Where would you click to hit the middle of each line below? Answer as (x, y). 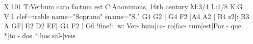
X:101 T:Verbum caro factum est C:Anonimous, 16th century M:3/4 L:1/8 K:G (123, 6)
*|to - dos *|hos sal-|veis (40, 35)
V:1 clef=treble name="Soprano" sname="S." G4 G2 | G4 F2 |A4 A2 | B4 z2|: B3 (126, 16)
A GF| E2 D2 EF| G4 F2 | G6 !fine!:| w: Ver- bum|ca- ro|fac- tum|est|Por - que (123, 26)
